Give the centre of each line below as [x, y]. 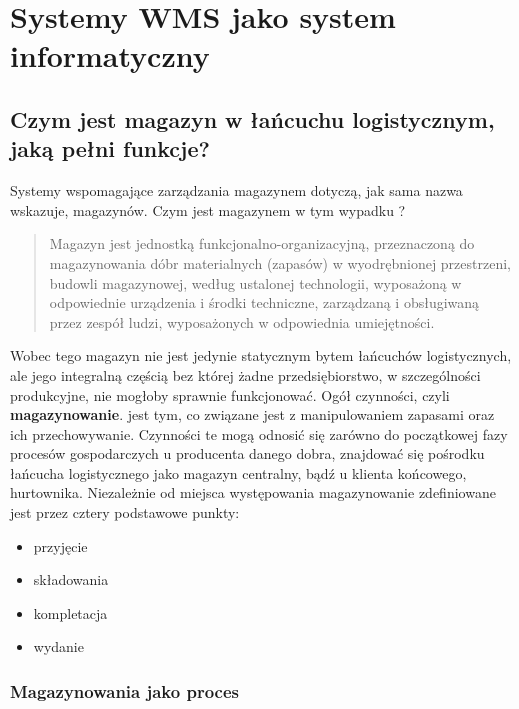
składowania [71, 579]
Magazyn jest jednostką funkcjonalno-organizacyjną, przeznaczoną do [262, 243]
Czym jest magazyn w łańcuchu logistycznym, [252, 118]
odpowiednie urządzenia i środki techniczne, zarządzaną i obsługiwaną [264, 302]
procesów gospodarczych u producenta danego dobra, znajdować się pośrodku [247, 453]
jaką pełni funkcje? [110, 148]
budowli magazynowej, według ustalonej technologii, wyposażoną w [255, 282]
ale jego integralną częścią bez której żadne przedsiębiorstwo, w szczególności [245, 374]
